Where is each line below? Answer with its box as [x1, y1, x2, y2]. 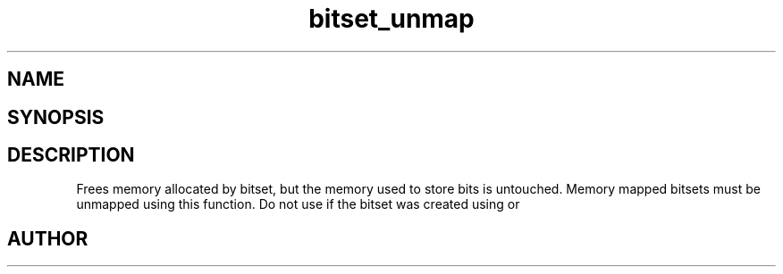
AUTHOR [7, 227, 88, 250]
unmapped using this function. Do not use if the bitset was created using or [76, 196, 520, 212]
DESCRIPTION [7, 144, 135, 167]
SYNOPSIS [7, 105, 105, 129]
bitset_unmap [308, 4, 475, 34]
